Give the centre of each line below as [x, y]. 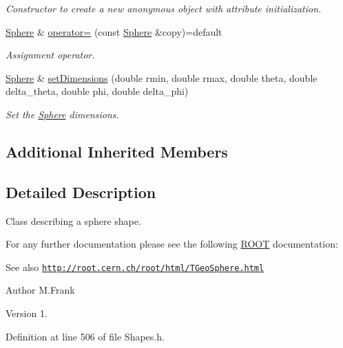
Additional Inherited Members [117, 151]
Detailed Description [81, 192]
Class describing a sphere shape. [73, 220]
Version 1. [27, 313]
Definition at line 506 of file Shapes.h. [85, 336]
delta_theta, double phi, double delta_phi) [97, 91]
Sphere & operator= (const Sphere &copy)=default [114, 31]
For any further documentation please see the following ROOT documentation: [172, 244]
